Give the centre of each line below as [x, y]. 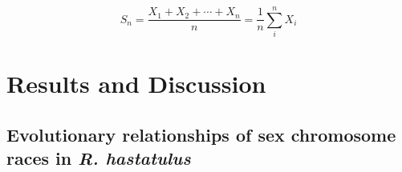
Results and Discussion [136, 84]
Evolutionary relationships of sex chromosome [201, 134]
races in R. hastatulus [99, 158]
